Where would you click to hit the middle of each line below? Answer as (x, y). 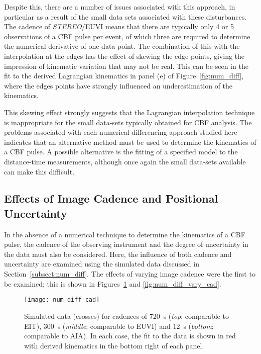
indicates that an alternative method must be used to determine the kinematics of (130, 142)
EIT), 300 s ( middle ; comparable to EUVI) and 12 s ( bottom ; (119, 326)
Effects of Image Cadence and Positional (111, 198)
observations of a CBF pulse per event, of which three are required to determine (127, 36)
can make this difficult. (39, 171)
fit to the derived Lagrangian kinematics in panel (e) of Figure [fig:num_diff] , (124, 76)
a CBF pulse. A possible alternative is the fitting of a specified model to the (121, 152)
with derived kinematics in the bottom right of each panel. (114, 345)
